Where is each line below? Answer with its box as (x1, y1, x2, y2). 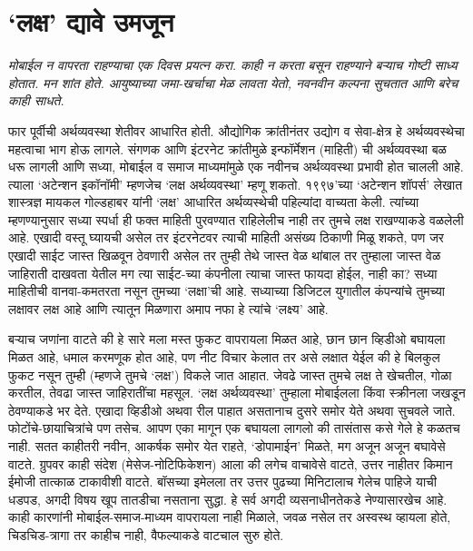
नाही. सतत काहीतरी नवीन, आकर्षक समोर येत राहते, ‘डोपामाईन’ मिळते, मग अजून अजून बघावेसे (8, 437, 446, 455)
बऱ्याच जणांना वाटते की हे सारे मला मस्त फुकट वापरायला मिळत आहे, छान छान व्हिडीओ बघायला (8, 330, 446, 349)
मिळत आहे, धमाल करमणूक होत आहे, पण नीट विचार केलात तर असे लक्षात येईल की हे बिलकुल (8, 348, 440, 367)
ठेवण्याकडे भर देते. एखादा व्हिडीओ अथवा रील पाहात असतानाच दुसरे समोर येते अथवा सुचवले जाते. (8, 400, 456, 419)
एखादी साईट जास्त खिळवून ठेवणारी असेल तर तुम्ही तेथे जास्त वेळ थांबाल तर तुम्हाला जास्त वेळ (8, 246, 441, 265)
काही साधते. (8, 91, 64, 110)
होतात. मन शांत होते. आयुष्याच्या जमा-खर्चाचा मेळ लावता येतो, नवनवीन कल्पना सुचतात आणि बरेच (8, 73, 458, 92)
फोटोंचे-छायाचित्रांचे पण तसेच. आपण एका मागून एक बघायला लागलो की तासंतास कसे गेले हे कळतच (8, 418, 460, 438)
